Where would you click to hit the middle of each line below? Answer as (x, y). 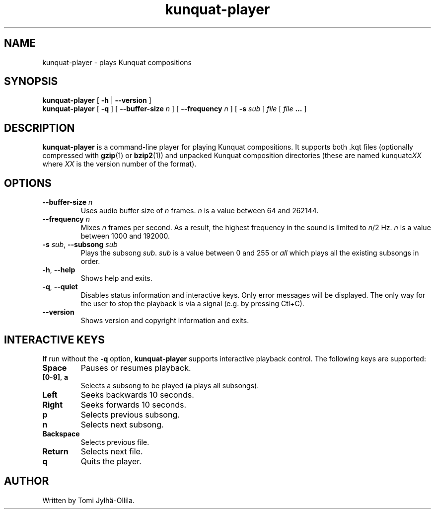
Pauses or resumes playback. (136, 368)
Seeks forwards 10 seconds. (134, 404)
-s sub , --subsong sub (80, 245)
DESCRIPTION (39, 128)
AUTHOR (27, 481)
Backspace (61, 433)
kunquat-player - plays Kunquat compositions (117, 62)
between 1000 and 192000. (125, 236)
